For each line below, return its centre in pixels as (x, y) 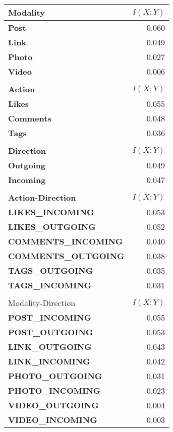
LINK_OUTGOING (50, 347)
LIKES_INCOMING (51, 212)
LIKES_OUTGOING (52, 227)
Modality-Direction (42, 303)
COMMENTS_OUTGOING (66, 256)
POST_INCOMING (50, 317)
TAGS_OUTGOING (51, 270)
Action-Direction (42, 197)
